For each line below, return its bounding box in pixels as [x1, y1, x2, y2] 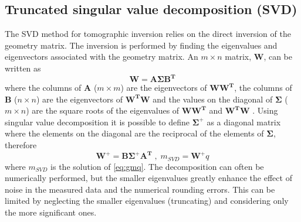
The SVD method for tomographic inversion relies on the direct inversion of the [5, 28, 291, 40]
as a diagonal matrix [207, 115, 281, 128]
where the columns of [5, 81, 82, 94]
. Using [252, 104, 278, 117]
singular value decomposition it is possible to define [5, 115, 190, 128]
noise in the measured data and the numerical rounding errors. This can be [5, 183, 275, 195]
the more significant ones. [5, 206, 97, 218]
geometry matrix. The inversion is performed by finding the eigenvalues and [5, 39, 278, 51]
